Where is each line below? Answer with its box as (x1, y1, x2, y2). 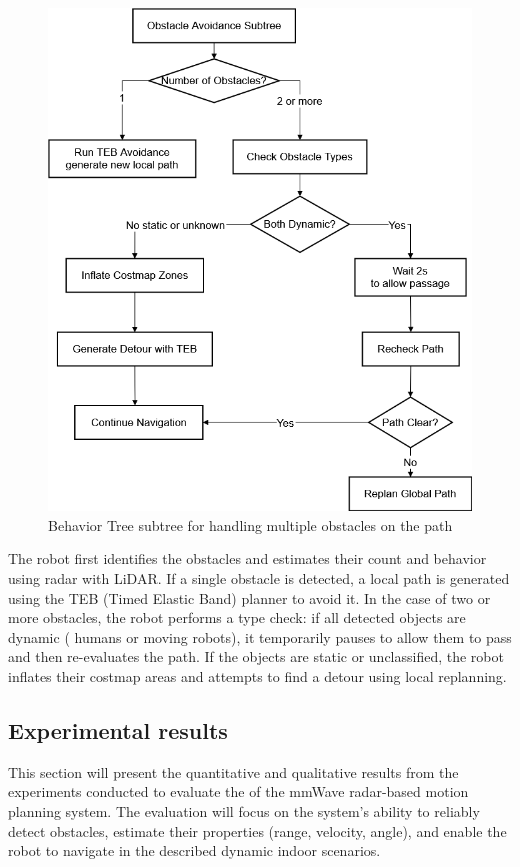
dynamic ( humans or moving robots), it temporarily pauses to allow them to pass (8, 626, 512, 647)
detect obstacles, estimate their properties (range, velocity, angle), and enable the (8, 820, 507, 841)
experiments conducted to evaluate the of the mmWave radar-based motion (8, 781, 469, 802)
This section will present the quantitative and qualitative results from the (8, 761, 459, 782)
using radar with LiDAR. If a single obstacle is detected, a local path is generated (8, 568, 510, 589)
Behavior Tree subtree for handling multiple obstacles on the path (48, 514, 453, 535)
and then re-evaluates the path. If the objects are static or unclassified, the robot (8, 646, 504, 667)
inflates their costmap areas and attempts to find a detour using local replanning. (8, 666, 507, 687)
